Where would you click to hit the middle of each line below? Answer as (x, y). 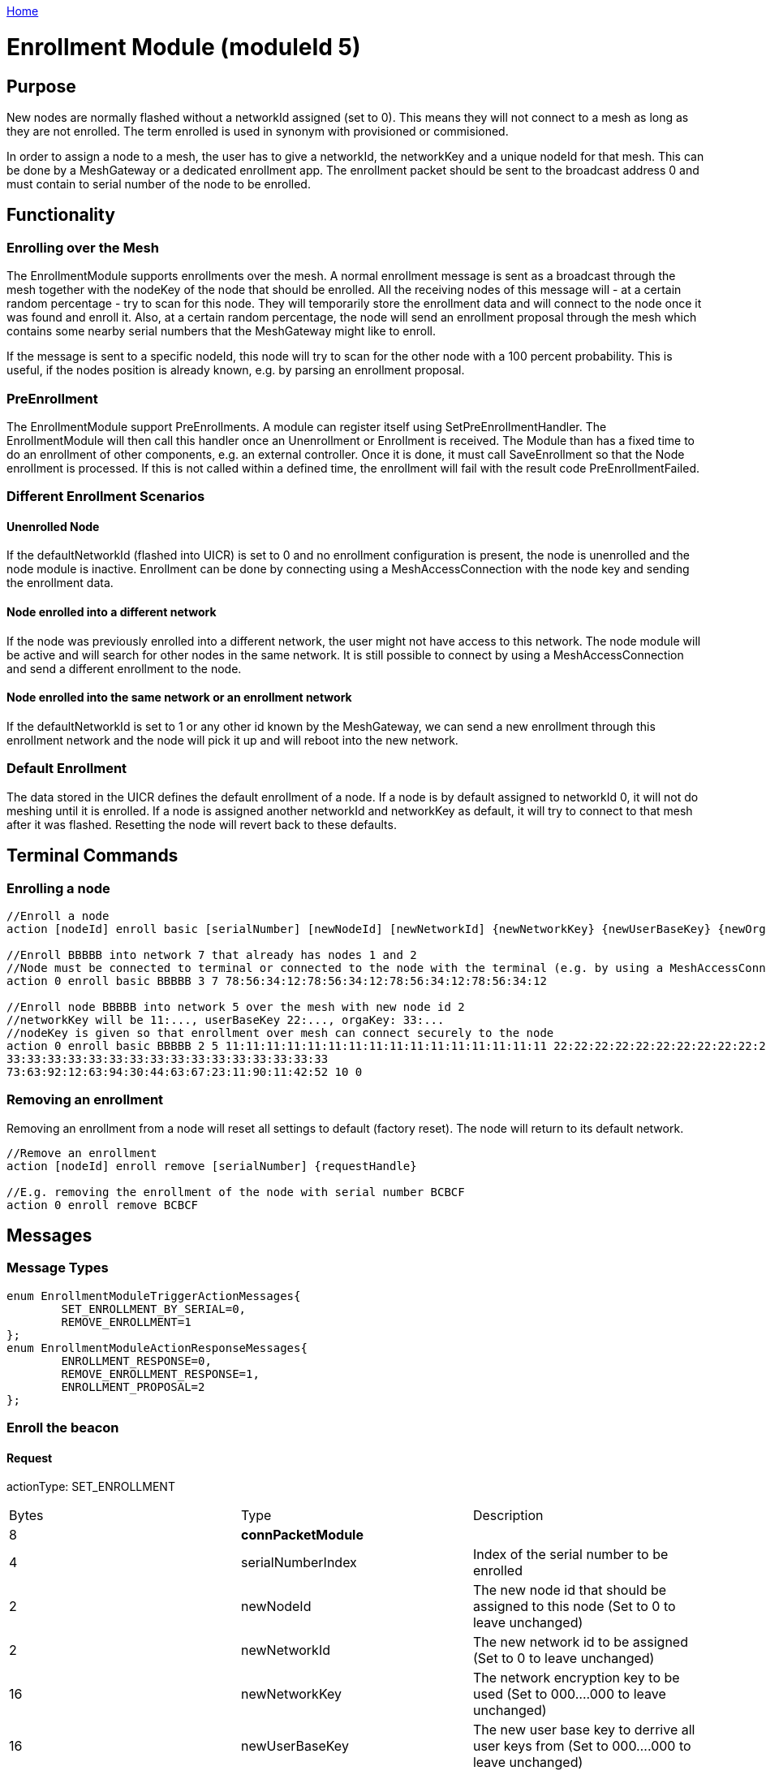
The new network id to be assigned (580, 1642)
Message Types (58, 1268)
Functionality (61, 215)
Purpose (41, 86)
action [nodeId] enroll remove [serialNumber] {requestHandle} (212, 1166)
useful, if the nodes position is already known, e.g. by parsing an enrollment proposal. (236, 370)
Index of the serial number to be (570, 1555)
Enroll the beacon (63, 1428)
